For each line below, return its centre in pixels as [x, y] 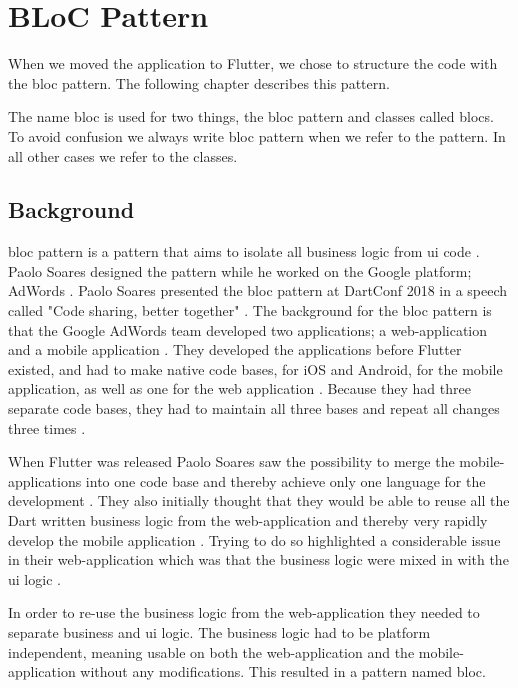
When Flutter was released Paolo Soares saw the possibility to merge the [231, 461]
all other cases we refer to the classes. [123, 155]
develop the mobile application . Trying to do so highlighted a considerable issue [254, 539]
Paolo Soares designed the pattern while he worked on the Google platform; [240, 270]
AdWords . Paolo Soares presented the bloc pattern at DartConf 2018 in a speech [258, 290]
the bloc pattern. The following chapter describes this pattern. [199, 82]
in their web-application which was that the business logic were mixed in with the [258, 559]
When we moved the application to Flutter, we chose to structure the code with [253, 63]
